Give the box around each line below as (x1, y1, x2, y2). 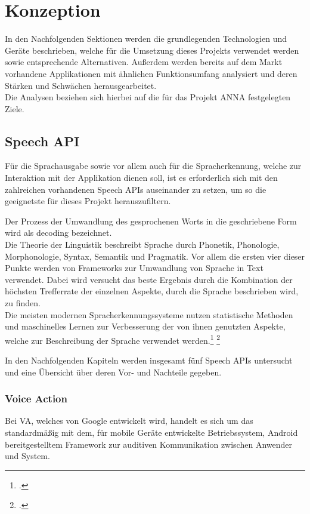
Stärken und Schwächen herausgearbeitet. (5, 79, 157, 91)
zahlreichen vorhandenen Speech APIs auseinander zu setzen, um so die (5, 183, 266, 195)
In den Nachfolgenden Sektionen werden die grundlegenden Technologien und (5, 32, 287, 45)
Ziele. (5, 102, 24, 115)
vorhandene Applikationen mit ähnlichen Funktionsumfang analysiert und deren (5, 67, 297, 79)
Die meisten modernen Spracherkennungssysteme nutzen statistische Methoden (5, 308, 293, 321)
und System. (5, 450, 50, 462)
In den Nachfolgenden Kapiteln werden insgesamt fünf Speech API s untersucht (5, 354, 293, 367)
